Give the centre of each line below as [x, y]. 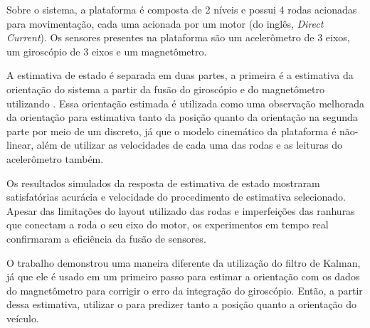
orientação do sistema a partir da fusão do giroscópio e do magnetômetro [165, 89]
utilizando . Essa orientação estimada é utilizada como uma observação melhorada [186, 103]
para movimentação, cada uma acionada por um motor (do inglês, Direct [165, 23]
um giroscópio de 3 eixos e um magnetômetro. [107, 51]
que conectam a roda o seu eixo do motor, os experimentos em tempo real [168, 224]
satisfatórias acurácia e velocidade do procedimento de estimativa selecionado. [176, 197]
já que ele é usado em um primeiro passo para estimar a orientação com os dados [183, 276]
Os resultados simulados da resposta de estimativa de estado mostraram [163, 182]
